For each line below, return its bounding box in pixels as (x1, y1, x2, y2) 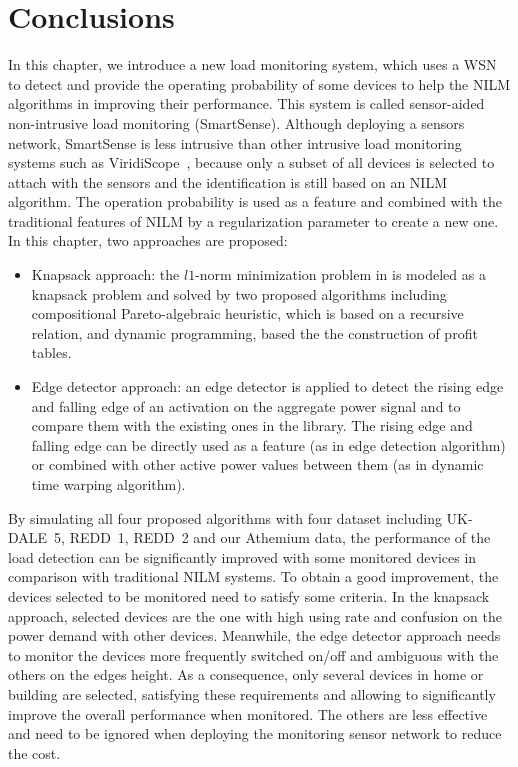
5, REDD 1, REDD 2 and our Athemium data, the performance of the (54, 527, 491, 548)
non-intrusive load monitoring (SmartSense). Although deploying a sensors (8, 112, 465, 133)
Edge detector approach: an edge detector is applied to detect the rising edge (31, 376, 504, 397)
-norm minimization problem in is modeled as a (195, 264, 486, 285)
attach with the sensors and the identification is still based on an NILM (8, 171, 447, 192)
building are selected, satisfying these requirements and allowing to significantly (8, 683, 496, 704)
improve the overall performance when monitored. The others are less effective (8, 703, 488, 724)
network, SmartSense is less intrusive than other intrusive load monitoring (8, 132, 462, 153)
